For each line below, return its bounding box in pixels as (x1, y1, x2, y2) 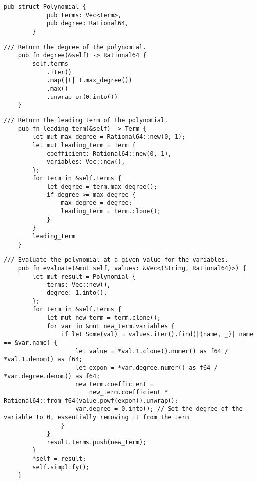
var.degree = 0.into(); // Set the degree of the (75, 405, 243, 413)
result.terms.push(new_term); (46, 438, 147, 446)
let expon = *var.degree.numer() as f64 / (75, 364, 218, 371)
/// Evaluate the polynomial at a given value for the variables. (4, 256, 229, 264)
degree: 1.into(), (46, 289, 107, 296)
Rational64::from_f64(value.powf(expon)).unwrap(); (4, 397, 178, 404)
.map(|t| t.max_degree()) (46, 77, 132, 84)
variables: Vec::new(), (46, 158, 125, 166)
